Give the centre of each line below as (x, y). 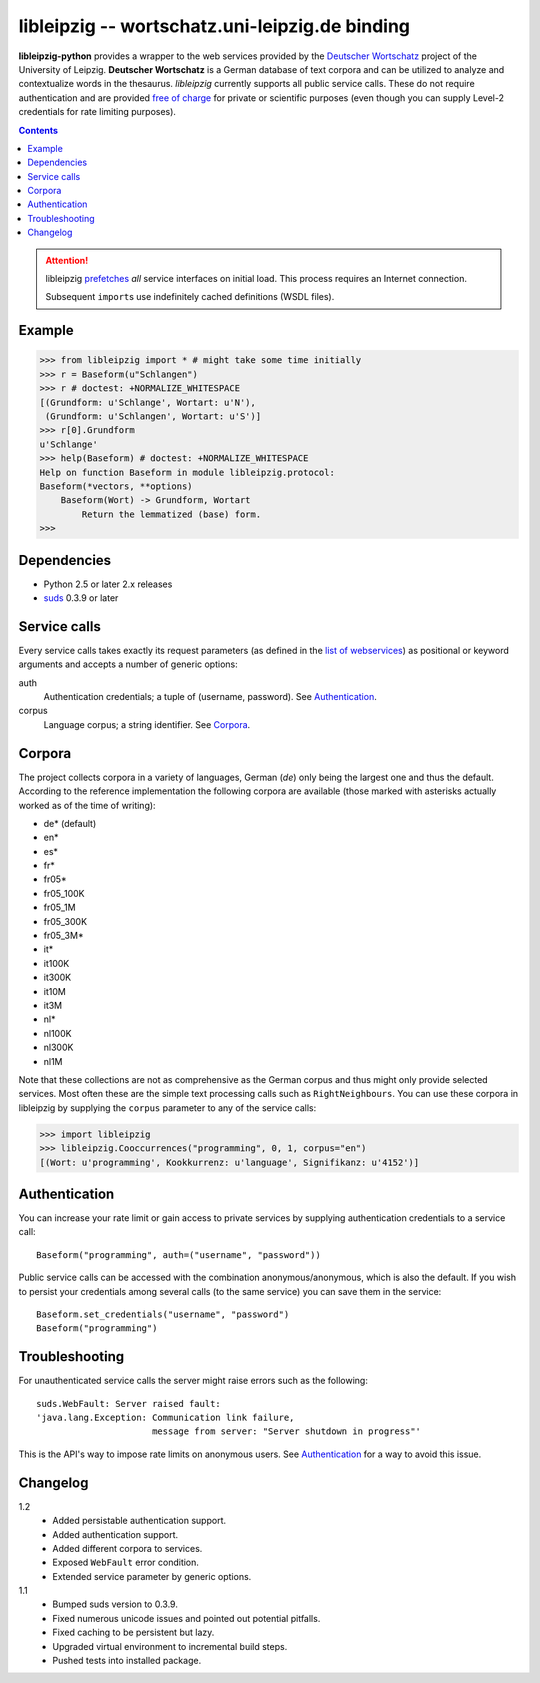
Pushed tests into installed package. (127, 1661)
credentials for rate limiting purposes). (97, 112)
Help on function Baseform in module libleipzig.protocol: (187, 472)
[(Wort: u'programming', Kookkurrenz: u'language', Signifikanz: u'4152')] (229, 1162)
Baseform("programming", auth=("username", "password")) (179, 1254)
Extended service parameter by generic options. (152, 1576)
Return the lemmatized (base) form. (171, 514)
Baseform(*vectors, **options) (116, 486)
